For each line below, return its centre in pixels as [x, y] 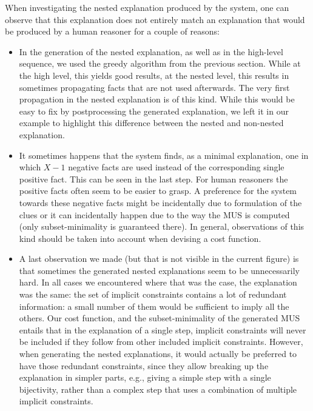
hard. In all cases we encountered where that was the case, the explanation [158, 282]
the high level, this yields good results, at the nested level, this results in [154, 75]
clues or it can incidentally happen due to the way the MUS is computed [154, 214]
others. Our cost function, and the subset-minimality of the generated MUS [160, 318]
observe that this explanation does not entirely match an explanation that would [155, 19]
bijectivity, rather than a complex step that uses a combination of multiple [158, 389]
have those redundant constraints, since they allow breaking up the [144, 365]
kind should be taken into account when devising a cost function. [140, 238]
